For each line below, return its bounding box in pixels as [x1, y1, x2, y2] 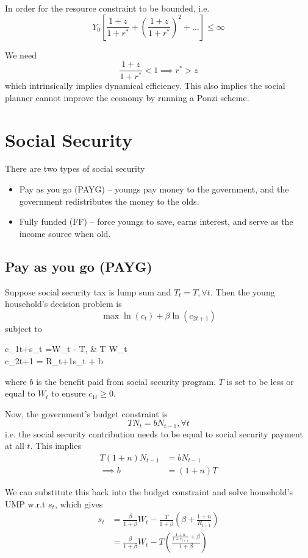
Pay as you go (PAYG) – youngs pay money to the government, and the [19, 183, 289, 196]
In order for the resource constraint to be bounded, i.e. [5, 2, 210, 14]
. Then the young [210, 285, 275, 298]
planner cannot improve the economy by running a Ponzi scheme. [5, 91, 249, 104]
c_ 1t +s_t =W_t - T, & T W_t [5, 342, 127, 355]
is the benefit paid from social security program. [36, 375, 216, 387]
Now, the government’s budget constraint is [5, 407, 168, 420]
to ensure [51, 387, 86, 400]
